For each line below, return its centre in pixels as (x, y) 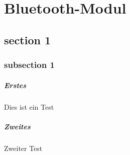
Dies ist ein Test (29, 106)
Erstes (15, 85)
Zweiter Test (23, 148)
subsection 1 (29, 65)
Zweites (17, 126)
